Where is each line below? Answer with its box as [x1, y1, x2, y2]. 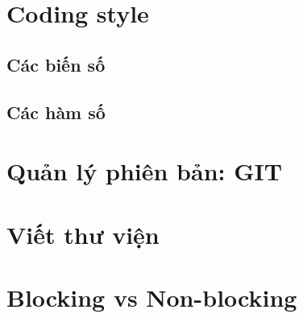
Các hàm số [6, 99, 106, 124]
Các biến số [6, 52, 106, 76]
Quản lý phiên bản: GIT [6, 155, 283, 188]
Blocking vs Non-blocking [6, 280, 297, 313]
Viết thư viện [6, 217, 160, 250]
